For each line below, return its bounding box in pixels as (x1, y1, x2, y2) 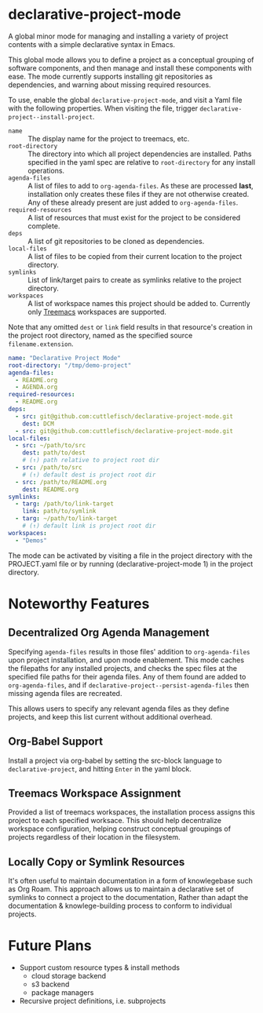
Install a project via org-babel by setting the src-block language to (8, 756, 222, 765)
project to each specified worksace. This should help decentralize (8, 816, 222, 825)
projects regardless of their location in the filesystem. (8, 833, 181, 842)
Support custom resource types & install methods (19, 963, 181, 972)
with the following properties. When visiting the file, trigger (8, 104, 199, 113)
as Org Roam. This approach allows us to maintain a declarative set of (8, 884, 234, 894)
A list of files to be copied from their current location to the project (27, 251, 243, 261)
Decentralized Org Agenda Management (8, 626, 210, 640)
